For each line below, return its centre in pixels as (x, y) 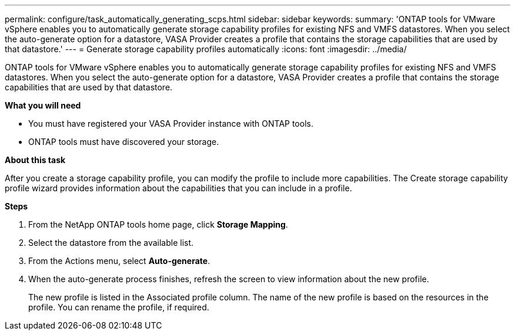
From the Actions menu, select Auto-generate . (119, 261)
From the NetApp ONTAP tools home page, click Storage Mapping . (158, 224)
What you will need (43, 105)
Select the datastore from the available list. (111, 243)
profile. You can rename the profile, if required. (119, 307)
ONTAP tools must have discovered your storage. (124, 142)
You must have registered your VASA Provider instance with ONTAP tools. (171, 123)
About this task (35, 160)
